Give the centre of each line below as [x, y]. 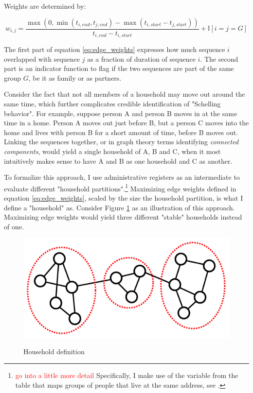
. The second [219, 59]
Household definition [54, 351]
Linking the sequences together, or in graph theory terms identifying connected [121, 142]
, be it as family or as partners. [75, 77]
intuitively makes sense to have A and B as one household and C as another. [118, 161]
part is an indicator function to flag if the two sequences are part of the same [119, 68]
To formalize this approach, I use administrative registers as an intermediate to [122, 177]
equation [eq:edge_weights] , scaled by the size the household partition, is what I [124, 198]
